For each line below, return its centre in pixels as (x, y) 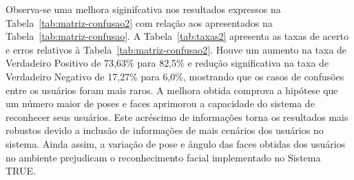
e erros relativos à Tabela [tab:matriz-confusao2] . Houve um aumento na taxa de (176, 49)
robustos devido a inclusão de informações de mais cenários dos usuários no (165, 130)
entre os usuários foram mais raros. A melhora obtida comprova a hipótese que (172, 90)
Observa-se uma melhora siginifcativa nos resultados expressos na (143, 9)
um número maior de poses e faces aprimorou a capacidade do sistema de (160, 103)
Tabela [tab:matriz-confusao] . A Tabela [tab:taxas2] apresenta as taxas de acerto (177, 36)
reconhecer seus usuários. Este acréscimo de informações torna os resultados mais (177, 116)
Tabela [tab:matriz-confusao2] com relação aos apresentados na (139, 22)
